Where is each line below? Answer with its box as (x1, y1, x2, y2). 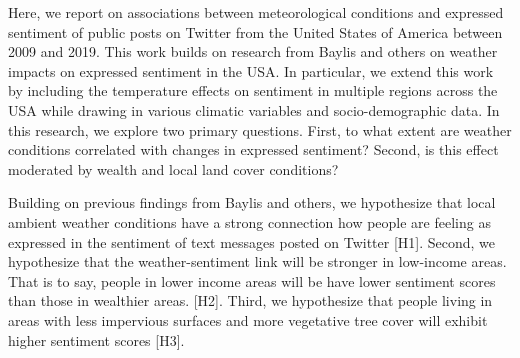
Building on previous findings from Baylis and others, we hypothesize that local (8, 192, 496, 213)
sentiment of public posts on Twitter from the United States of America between (8, 21, 503, 42)
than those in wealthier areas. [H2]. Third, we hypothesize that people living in (8, 290, 493, 311)
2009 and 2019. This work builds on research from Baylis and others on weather (8, 41, 498, 62)
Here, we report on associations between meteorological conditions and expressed (8, 2, 504, 22)
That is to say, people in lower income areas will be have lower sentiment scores (8, 270, 496, 291)
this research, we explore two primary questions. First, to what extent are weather (8, 119, 512, 140)
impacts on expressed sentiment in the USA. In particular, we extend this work (8, 60, 494, 81)
